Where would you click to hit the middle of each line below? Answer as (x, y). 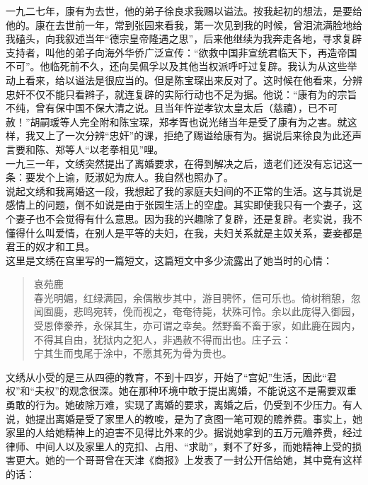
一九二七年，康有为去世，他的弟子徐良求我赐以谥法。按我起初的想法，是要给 (184, 11)
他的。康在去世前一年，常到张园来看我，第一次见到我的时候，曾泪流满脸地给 (184, 24)
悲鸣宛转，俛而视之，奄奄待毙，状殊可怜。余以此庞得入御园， (217, 311)
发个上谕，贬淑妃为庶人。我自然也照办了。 (134, 177)
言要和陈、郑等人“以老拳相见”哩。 (85, 149)
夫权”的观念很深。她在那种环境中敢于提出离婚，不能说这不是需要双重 (196, 391)
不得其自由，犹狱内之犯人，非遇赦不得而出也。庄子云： (162, 339)
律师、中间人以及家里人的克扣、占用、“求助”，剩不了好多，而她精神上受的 (179, 446)
